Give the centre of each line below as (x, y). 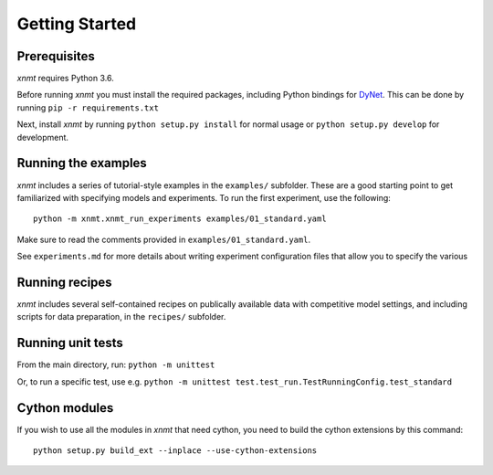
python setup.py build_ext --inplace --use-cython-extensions (175, 450)
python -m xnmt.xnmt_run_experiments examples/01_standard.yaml (180, 219)
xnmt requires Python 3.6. (65, 79)
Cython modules (65, 408)
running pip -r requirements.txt (88, 107)
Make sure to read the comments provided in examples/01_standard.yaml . (163, 239)
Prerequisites (56, 56)
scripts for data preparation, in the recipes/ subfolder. (121, 317)
